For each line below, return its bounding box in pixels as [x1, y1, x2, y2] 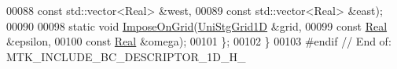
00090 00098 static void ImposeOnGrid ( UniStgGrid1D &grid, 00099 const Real [6, 17, 388, 34]
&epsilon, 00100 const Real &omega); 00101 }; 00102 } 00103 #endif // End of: [6, 33, 391, 49]
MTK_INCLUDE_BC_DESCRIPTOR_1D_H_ [6, 48, 246, 64]
